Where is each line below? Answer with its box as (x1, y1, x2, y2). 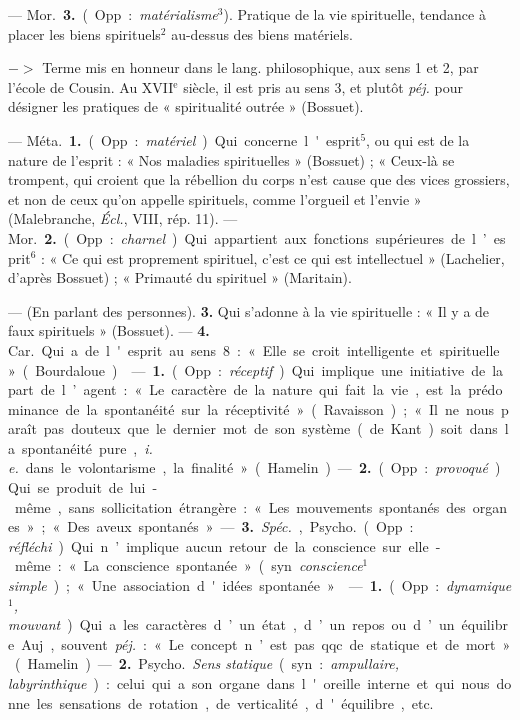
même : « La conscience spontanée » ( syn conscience (14, 555, 363, 576)
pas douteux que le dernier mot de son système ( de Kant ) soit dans (43, 418, 498, 439)
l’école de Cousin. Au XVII (8, 76, 174, 97)
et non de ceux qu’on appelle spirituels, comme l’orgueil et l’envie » (8, 188, 422, 209)
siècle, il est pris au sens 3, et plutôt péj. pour (183, 76, 463, 97)
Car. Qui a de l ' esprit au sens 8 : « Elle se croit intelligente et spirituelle (8, 339, 500, 360)
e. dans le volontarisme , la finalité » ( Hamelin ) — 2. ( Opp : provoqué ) (8, 457, 501, 478)
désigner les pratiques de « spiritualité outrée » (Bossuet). (8, 96, 364, 117)
